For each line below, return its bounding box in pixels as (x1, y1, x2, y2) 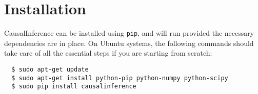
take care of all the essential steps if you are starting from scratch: (4, 48, 212, 58)
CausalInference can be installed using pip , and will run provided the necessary (4, 28, 254, 38)
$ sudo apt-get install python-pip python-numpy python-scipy (11, 74, 228, 82)
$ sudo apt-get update (11, 65, 89, 73)
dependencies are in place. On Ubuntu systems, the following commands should (4, 37, 254, 48)
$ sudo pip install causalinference (11, 83, 136, 90)
